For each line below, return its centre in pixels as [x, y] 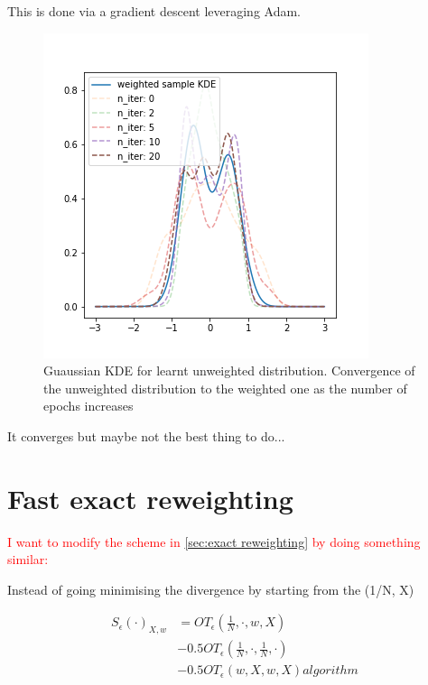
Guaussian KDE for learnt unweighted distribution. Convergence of [229, 370]
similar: [28, 559]
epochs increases [88, 406]
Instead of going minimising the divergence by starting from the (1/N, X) [211, 589]
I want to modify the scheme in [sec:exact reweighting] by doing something [214, 541]
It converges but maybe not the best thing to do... [146, 435]
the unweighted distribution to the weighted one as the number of [225, 388]
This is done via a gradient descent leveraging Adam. [154, 11]
